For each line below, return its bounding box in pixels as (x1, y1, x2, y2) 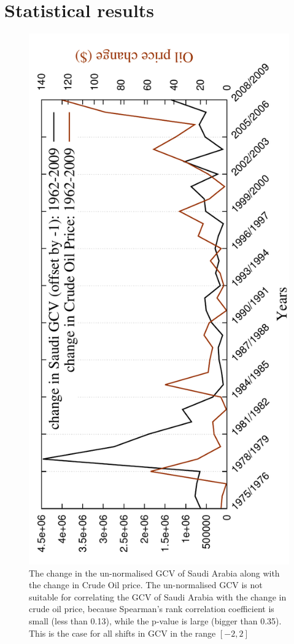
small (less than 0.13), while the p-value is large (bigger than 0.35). (29, 614, 282, 627)
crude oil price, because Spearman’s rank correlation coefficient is (29, 602, 274, 615)
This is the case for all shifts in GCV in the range (29, 626, 216, 639)
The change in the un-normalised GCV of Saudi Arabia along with (29, 566, 280, 579)
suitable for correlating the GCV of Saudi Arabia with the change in (29, 590, 287, 603)
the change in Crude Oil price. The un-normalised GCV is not (29, 578, 263, 591)
